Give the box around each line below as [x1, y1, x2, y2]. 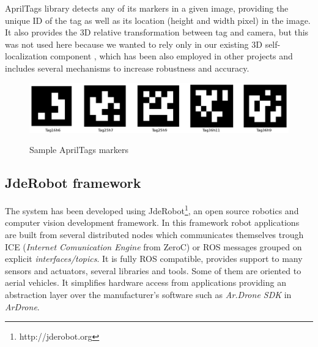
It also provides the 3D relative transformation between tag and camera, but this [5, 26, 309, 39]
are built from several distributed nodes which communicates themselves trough [5, 228, 304, 241]
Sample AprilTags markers [29, 143, 129, 156]
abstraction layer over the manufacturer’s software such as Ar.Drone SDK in [5, 288, 292, 300]
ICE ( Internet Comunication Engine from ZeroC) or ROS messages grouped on [5, 240, 302, 253]
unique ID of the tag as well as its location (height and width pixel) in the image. [5, 13, 311, 26]
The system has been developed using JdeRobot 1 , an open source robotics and [5, 203, 299, 217]
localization [5, 50, 48, 62]
